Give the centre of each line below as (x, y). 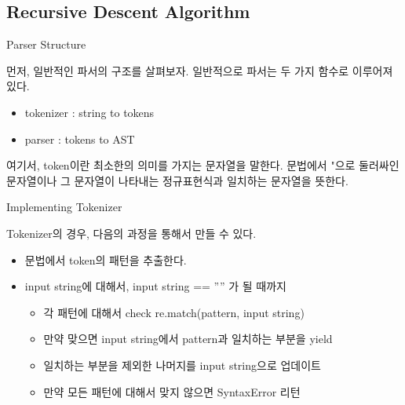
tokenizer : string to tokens (89, 112)
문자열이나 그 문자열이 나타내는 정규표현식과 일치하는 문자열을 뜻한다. (177, 180)
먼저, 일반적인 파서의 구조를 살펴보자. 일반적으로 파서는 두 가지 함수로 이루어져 (200, 70)
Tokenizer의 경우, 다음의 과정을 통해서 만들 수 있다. (131, 233)
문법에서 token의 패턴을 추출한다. (106, 259)
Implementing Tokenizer (64, 207)
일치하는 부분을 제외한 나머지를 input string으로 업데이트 (182, 365)
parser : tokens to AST (80, 139)
